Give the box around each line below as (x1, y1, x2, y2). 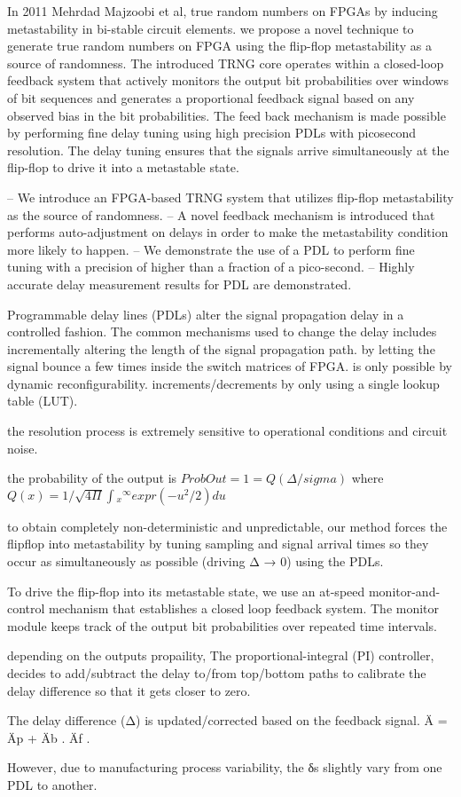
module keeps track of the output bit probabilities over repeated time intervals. (7, 616, 437, 635)
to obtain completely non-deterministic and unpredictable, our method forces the (7, 517, 448, 535)
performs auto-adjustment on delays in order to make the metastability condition (7, 223, 449, 241)
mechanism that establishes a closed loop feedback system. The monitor (49, 599, 440, 618)
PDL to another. (7, 775, 98, 793)
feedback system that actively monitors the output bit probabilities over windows (7, 71, 449, 90)
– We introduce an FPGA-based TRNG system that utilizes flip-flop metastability (7, 187, 454, 206)
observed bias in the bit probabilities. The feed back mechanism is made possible (7, 106, 446, 124)
